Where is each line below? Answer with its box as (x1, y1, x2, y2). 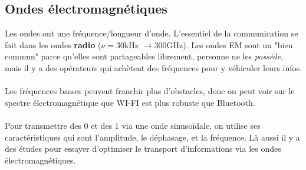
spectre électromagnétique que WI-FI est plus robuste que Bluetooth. (5, 96, 255, 108)
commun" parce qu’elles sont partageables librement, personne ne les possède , (5, 50, 284, 62)
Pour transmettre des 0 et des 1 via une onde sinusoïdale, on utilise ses (5, 119, 261, 131)
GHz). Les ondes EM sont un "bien (166, 38, 293, 51)
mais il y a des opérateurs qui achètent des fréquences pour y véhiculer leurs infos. (5, 61, 302, 74)
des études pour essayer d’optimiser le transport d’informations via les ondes (5, 142, 281, 155)
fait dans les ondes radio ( (5, 38, 101, 51)
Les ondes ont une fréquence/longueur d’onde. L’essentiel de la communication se (5, 27, 298, 39)
